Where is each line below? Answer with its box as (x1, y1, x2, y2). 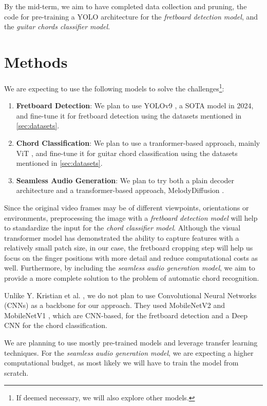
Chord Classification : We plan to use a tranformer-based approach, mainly (16, 137, 260, 148)
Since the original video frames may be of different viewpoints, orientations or (4, 202, 249, 212)
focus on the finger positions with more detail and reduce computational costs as (4, 252, 258, 263)
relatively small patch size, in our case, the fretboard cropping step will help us (4, 242, 253, 253)
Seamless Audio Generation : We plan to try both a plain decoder (16, 175, 235, 185)
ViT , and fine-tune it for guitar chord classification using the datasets (16, 147, 238, 158)
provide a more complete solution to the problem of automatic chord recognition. (4, 273, 259, 283)
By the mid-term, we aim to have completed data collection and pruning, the (4, 1, 247, 11)
